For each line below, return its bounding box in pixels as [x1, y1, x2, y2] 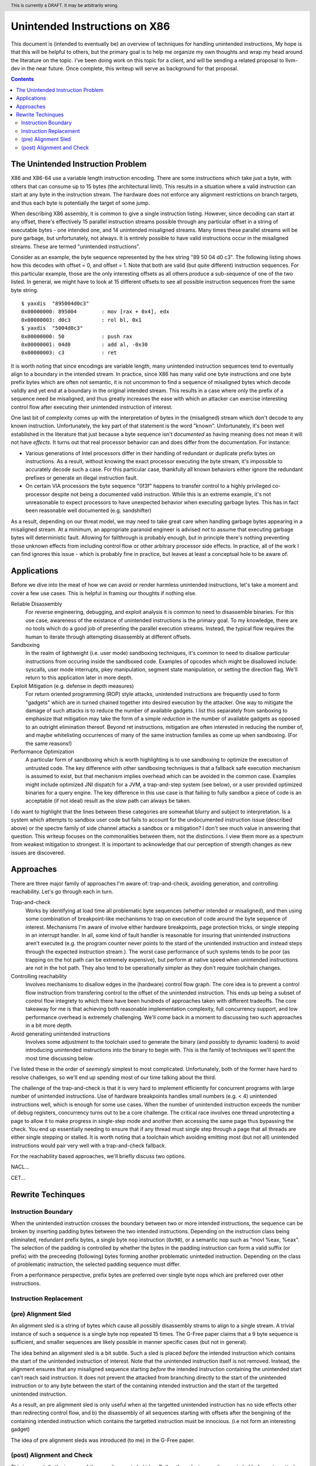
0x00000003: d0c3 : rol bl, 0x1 [21, 317, 142, 323]
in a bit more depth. [25, 1022, 73, 1029]
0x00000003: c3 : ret [21, 349, 117, 356]
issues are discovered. [11, 849, 66, 856]
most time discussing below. [25, 1054, 94, 1061]
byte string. [11, 286, 39, 293]
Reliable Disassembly [11, 600, 63, 607]
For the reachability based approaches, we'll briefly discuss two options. [11, 1153, 186, 1160]
